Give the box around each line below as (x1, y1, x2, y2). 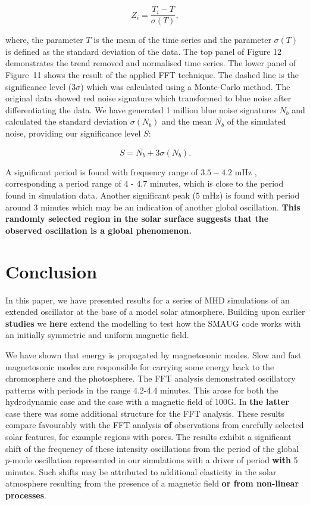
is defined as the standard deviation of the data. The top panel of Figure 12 (5, 45, 282, 57)
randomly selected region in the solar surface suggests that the (5, 212, 269, 225)
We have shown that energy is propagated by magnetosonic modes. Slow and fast (5, 348, 302, 361)
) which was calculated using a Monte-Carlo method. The (80, 80, 290, 92)
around (5, 200, 31, 213)
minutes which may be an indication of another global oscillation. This (40, 200, 300, 213)
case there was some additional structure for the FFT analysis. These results (5, 407, 285, 419)
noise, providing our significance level (5, 127, 141, 140)
